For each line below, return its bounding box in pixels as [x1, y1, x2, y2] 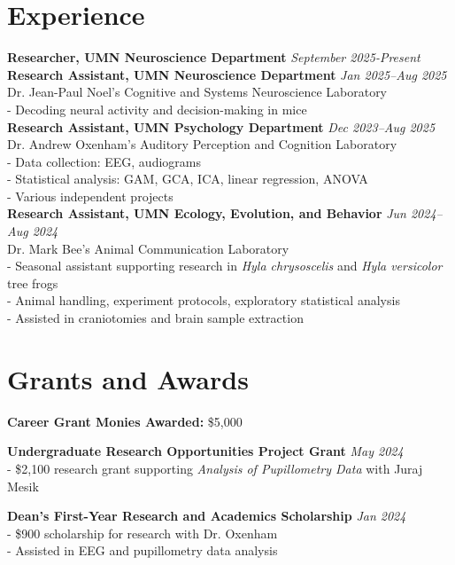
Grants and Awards [7, 360, 249, 396]
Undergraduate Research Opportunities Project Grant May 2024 [7, 442, 404, 460]
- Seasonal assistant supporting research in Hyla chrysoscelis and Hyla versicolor [7, 256, 443, 275]
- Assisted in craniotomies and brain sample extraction [7, 309, 304, 327]
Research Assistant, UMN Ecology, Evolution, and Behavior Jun [7, 204, 406, 223]
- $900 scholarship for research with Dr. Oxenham [7, 523, 278, 542]
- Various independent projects [7, 186, 174, 205]
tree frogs [7, 273, 58, 292]
